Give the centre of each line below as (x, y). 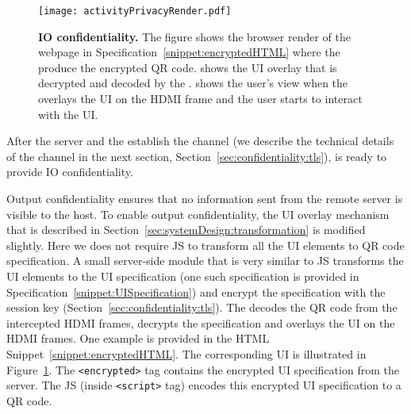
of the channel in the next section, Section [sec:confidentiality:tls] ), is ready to (197, 156)
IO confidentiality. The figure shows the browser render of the (194, 36)
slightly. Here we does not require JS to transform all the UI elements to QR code (205, 245)
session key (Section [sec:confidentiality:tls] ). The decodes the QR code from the (202, 307)
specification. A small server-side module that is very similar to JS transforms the (205, 261)
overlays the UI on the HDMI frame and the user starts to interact (200, 99)
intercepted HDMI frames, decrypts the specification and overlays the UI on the (201, 322)
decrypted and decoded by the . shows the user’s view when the (193, 83)
